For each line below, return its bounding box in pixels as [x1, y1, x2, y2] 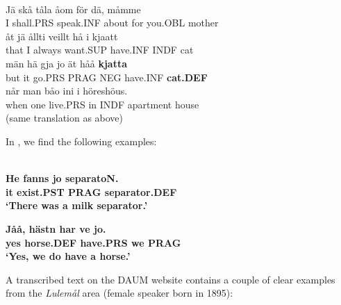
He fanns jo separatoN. [6, 171, 119, 186]
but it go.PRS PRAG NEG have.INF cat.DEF [6, 69, 208, 84]
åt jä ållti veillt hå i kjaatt [6, 28, 118, 43]
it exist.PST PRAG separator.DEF [6, 184, 177, 199]
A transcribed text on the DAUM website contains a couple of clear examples [6, 272, 335, 286]
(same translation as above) [6, 110, 124, 125]
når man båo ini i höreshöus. [6, 83, 128, 98]
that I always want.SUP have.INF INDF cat [6, 42, 194, 57]
